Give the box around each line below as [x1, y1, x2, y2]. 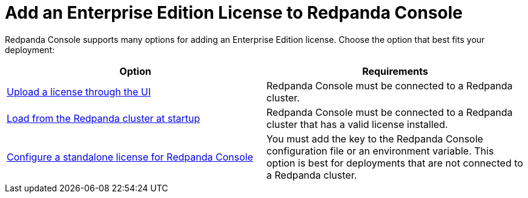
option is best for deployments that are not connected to [266, 156, 523, 169]
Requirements [362, 65, 428, 77]
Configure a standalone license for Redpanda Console [7, 150, 253, 163]
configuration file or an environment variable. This [266, 144, 494, 157]
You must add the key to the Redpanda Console [266, 132, 483, 145]
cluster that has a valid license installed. [266, 118, 448, 130]
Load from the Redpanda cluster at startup [7, 112, 200, 124]
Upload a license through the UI [7, 85, 151, 98]
